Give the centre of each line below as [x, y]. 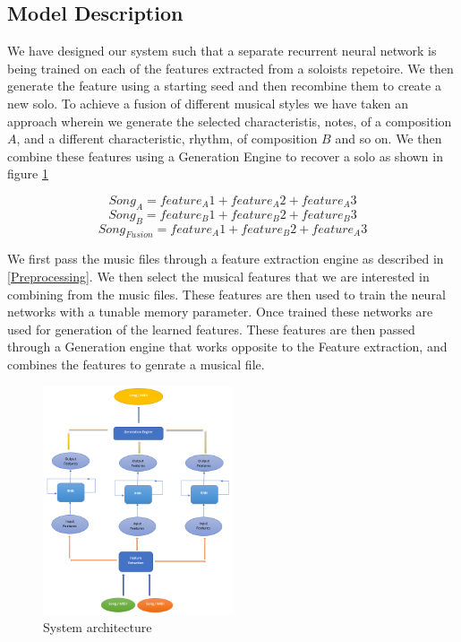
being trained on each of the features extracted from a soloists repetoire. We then [230, 68]
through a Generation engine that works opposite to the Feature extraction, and [227, 347]
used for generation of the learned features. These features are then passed [211, 329]
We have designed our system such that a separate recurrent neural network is [222, 51]
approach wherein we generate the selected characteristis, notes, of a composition [230, 121]
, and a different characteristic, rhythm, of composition [167, 139]
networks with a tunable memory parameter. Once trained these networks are [220, 312]
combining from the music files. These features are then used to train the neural [226, 294]
